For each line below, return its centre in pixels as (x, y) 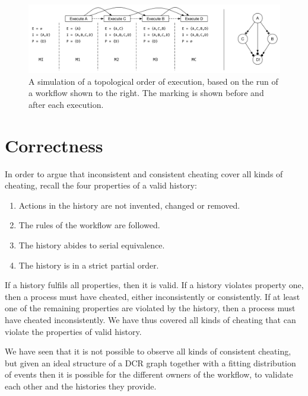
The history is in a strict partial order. (89, 265)
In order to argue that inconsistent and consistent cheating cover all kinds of (144, 173)
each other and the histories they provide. (81, 386)
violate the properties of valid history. (73, 331)
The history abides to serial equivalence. (92, 245)
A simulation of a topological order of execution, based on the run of (153, 81)
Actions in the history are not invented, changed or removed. (129, 205)
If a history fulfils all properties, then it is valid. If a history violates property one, (154, 285)
